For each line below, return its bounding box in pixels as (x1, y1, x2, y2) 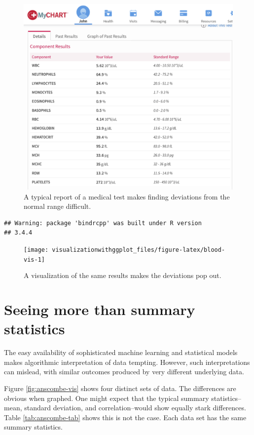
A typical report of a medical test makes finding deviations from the (24, 191, 230, 201)
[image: (24, 246, 49, 253)
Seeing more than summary (4, 299, 195, 319)
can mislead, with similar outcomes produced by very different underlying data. (4, 366, 244, 377)
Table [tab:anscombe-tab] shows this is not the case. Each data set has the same (4, 412, 247, 422)
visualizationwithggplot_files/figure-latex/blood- (52, 246, 225, 253)
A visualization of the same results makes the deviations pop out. (24, 270, 221, 280)
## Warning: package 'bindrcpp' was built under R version (4, 219, 202, 227)
